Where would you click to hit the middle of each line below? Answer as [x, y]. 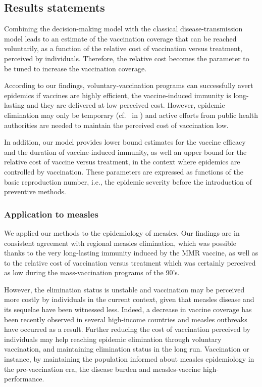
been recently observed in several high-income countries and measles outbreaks [126, 319]
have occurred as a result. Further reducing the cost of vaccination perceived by [127, 329]
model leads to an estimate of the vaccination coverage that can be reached [120, 38]
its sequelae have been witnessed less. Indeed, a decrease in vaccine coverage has [128, 309]
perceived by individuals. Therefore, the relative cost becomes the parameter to [127, 58]
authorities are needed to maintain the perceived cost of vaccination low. [116, 125]
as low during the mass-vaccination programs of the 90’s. [92, 272]
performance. [24, 379]
